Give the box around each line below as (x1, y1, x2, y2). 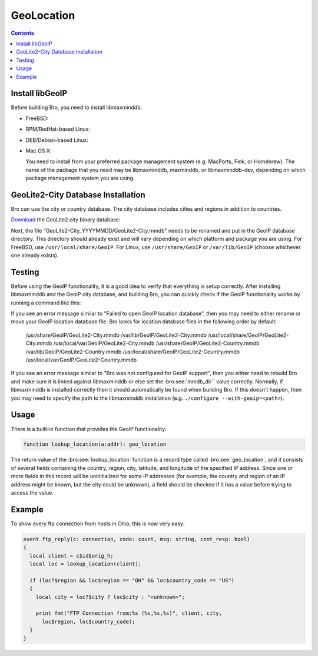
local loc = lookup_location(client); (29, 561, 141, 568)
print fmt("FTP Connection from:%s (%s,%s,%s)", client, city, (35, 610, 223, 617)
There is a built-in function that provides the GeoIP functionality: (11, 425, 167, 432)
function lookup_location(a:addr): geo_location (23, 441, 167, 448)
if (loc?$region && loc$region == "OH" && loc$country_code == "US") (29, 577, 235, 584)
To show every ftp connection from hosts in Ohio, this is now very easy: (11, 520, 185, 527)
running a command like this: (11, 299, 81, 306)
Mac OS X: (25, 147, 52, 154)
